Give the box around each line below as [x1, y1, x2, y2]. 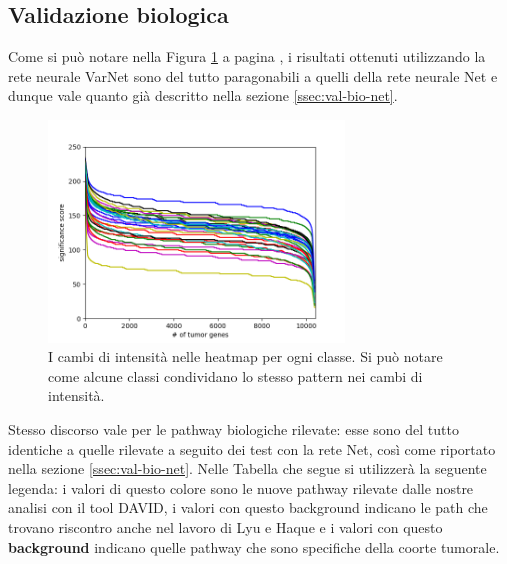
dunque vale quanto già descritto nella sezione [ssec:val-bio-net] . [8, 85, 398, 106]
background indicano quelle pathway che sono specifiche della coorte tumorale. [8, 536, 500, 557]
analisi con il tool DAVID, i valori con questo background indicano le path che [8, 497, 488, 518]
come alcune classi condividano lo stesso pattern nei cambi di [48, 365, 423, 386]
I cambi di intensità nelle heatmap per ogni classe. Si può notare [48, 346, 443, 367]
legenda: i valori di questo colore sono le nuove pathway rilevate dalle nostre [8, 477, 474, 498]
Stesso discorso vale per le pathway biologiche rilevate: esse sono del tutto [8, 418, 459, 439]
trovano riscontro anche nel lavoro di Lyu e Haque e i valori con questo [8, 516, 443, 537]
